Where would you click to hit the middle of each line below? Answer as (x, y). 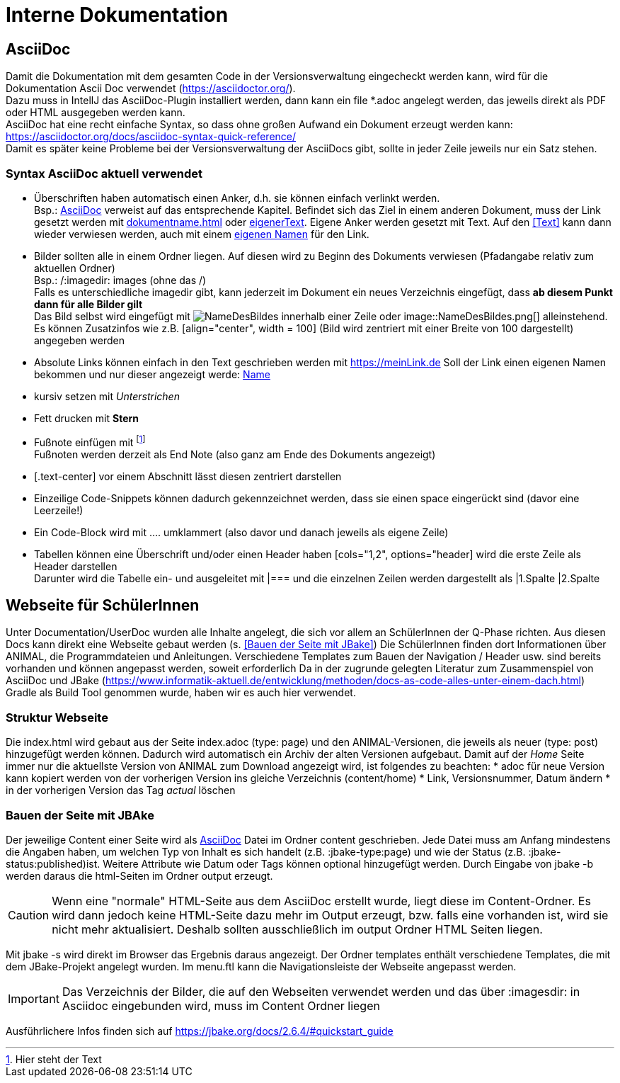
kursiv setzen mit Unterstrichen (107, 396)
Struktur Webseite (57, 717)
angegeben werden (79, 340)
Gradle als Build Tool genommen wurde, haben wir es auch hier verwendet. (181, 693)
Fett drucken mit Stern (87, 418)
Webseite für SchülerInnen (103, 605)
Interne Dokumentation (117, 15)
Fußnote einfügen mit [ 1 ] (90, 441)
